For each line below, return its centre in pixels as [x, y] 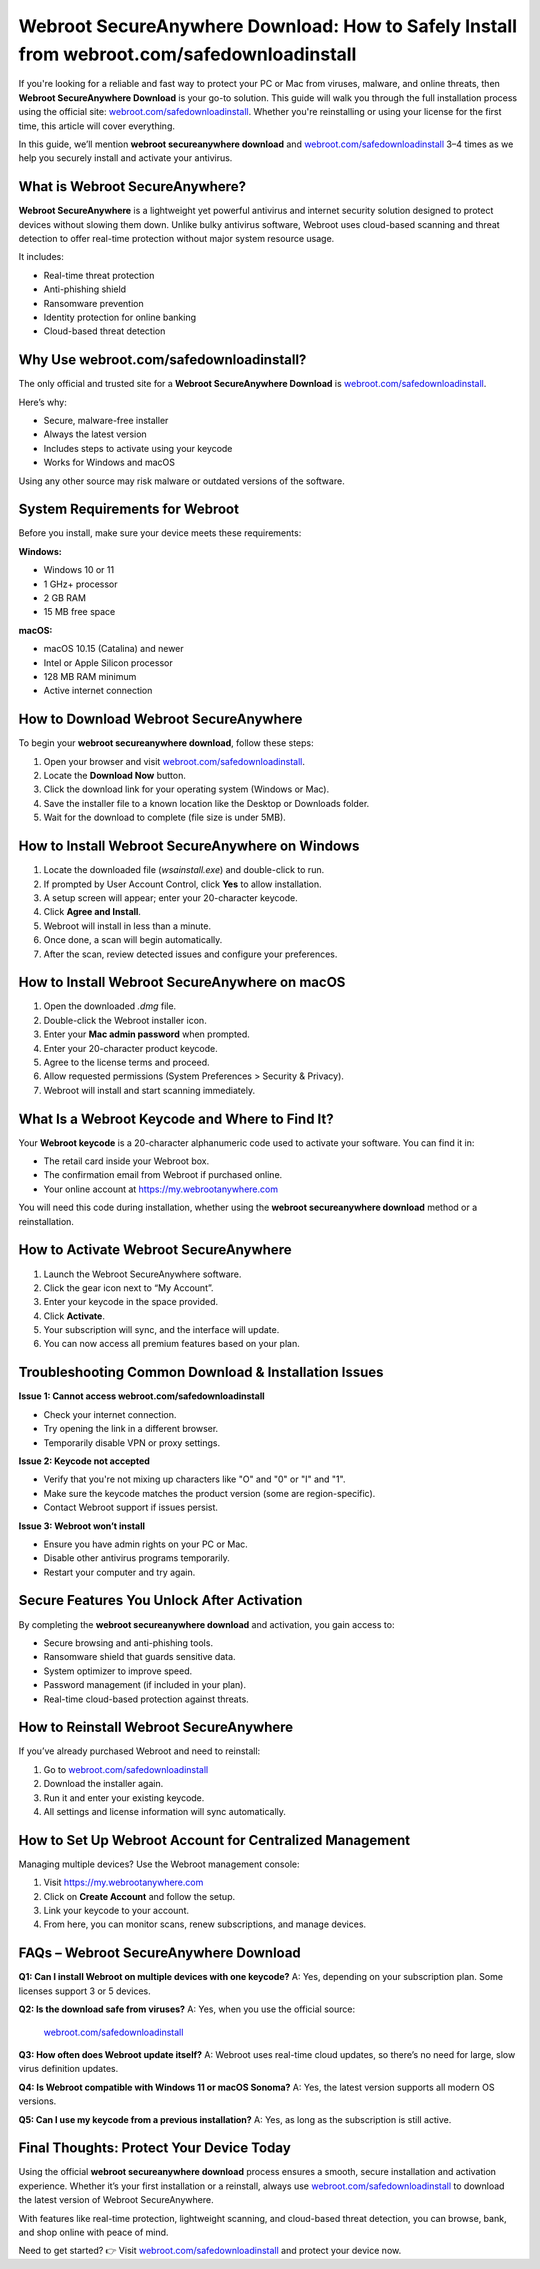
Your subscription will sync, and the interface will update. [161, 1330]
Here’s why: [42, 402]
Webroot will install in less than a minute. [127, 926]
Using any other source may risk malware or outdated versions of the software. [181, 481]
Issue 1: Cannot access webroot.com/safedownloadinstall [141, 1396]
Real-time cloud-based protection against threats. [146, 1699]
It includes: [41, 257]
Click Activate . [74, 1316]
